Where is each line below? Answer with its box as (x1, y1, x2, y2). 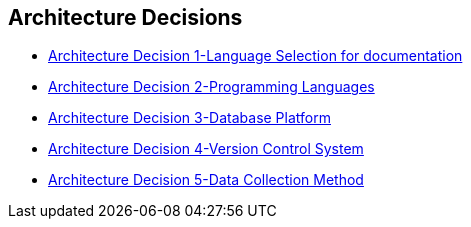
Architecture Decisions (8, 5, 243, 30)
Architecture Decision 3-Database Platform (48, 109, 331, 127)
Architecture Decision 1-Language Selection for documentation (48, 47, 463, 65)
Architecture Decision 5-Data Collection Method (48, 171, 364, 189)
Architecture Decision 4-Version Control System (48, 140, 364, 158)
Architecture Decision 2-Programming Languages (48, 78, 375, 96)
